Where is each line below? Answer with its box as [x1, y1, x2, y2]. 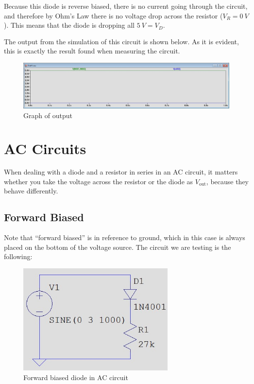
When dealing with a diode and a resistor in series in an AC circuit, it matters [4, 167, 238, 177]
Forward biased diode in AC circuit [23, 372, 128, 382]
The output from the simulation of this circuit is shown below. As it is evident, [4, 36, 239, 46]
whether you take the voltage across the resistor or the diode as [4, 176, 193, 186]
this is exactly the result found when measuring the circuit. [4, 46, 180, 56]
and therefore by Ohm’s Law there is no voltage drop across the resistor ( [4, 10, 223, 20]
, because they [206, 176, 249, 186]
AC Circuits [4, 139, 86, 158]
